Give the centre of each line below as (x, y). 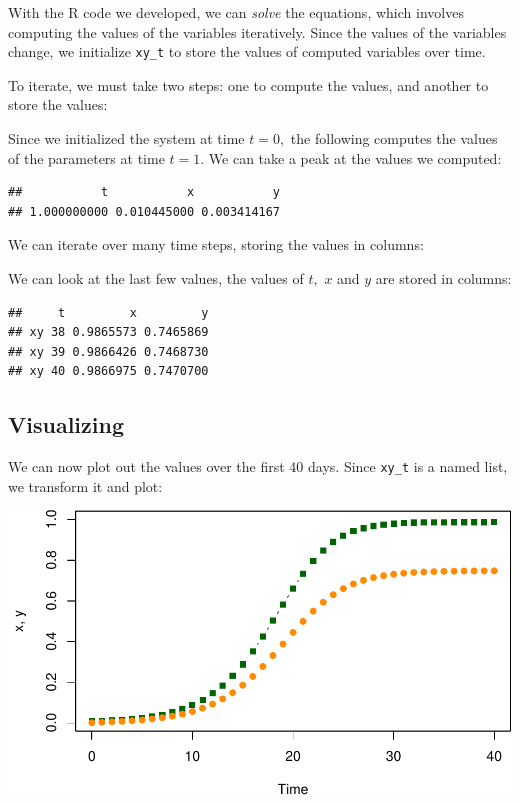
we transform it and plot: (85, 485)
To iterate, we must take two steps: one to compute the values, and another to (248, 84)
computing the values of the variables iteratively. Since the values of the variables (257, 31)
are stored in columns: (443, 278)
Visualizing (66, 424)
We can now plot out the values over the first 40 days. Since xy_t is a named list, (258, 466)
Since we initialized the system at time (126, 138)
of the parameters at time (86, 157)
